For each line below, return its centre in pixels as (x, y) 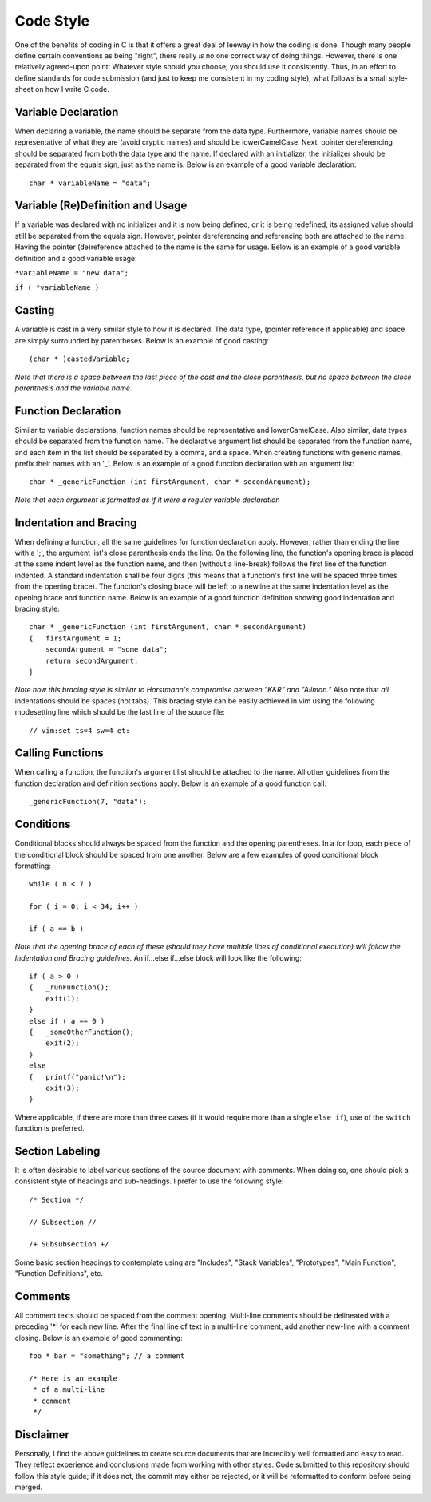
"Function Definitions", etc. (59, 1274)
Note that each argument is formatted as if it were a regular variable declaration (147, 500)
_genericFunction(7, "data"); (88, 802)
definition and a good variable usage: (76, 258)
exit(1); (62, 999)
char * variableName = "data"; (90, 183)
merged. (29, 1487)
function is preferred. (50, 1128)
